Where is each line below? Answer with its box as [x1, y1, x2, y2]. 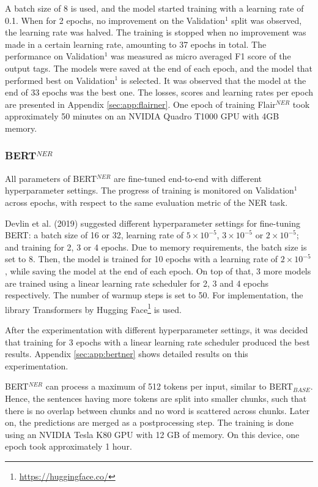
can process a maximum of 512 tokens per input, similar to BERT [45, 380, 293, 393]
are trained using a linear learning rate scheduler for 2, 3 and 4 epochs [5, 276, 269, 289]
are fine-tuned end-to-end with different [114, 172, 262, 184]
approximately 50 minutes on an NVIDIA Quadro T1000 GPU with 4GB [5, 110, 279, 123]
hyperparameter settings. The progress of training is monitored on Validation [5, 184, 294, 197]
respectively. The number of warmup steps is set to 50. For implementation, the [5, 289, 303, 301]
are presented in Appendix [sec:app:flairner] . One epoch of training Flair [5, 97, 276, 110]
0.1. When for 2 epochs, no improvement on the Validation [5, 13, 225, 26]
